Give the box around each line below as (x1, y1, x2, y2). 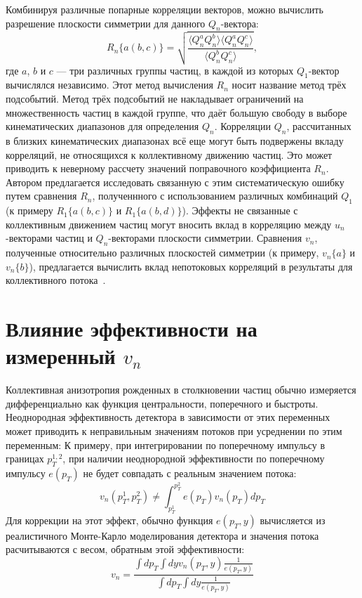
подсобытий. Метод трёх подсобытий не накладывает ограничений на (6, 91, 304, 105)
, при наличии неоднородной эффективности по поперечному (62, 451, 325, 466)
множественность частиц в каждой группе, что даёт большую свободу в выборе (6, 105, 347, 119)
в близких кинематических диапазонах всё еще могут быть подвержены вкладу (6, 133, 344, 148)
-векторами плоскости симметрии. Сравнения (108, 230, 302, 245)
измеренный (6, 342, 116, 370)
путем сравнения (6, 188, 77, 203)
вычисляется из (260, 512, 326, 527)
